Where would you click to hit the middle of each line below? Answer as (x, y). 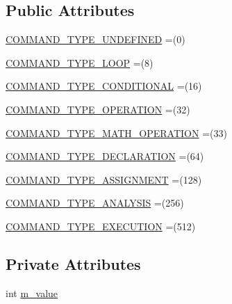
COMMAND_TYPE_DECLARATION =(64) (105, 156)
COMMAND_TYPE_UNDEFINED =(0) (96, 39)
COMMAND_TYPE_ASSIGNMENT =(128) (104, 179)
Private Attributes (73, 263)
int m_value (32, 293)
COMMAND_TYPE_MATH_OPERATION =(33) (116, 133)
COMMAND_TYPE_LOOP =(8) (80, 62)
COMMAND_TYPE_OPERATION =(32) (98, 109)
